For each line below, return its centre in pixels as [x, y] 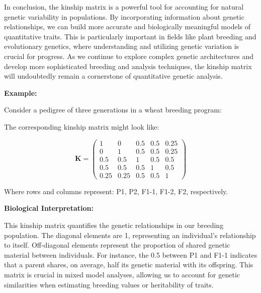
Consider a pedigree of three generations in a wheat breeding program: [113, 110]
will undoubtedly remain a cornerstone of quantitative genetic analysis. [113, 76]
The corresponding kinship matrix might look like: [82, 126]
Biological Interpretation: [49, 208]
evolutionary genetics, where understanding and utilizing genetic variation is [122, 46]
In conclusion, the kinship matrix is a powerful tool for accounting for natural [124, 7]
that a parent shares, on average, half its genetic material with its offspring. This [129, 265]
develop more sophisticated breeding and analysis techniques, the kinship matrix [128, 66]
